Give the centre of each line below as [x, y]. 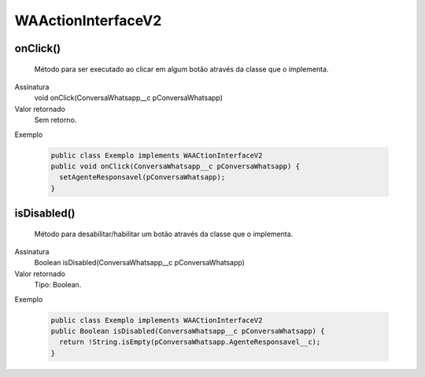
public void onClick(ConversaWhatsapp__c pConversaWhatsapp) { [176, 166]
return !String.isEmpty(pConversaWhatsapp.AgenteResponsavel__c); [190, 342]
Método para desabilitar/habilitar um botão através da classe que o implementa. [164, 234]
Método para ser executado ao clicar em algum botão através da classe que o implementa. [181, 69]
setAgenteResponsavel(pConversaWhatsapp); [142, 177]
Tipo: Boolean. [58, 285]
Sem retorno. [55, 120]
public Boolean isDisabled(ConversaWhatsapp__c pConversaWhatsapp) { [188, 331]
